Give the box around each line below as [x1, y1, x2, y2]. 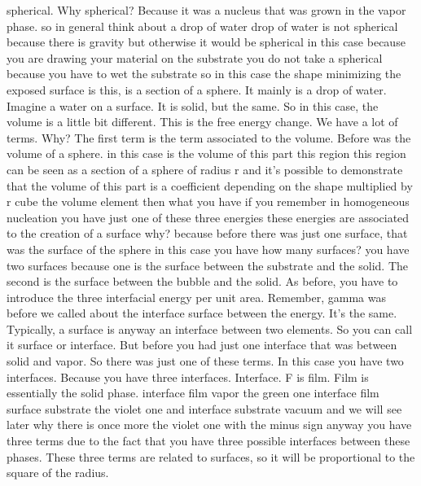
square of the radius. [7, 464, 109, 481]
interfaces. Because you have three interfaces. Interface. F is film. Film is [7, 368, 369, 385]
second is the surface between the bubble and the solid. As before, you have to [7, 273, 398, 290]
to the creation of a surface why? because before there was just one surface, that [7, 225, 408, 242]
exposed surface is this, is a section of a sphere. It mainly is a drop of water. [7, 81, 387, 98]
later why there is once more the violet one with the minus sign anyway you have [7, 416, 412, 433]
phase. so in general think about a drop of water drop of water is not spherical [7, 17, 398, 34]
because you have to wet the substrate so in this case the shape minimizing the [7, 65, 401, 82]
